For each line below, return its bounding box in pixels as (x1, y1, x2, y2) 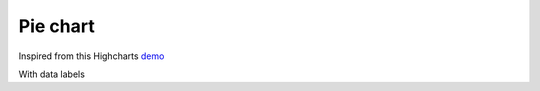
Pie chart (18, 15, 95, 37)
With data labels (18, 68, 85, 80)
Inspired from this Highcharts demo (18, 50, 165, 62)
